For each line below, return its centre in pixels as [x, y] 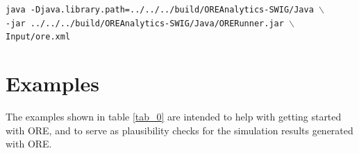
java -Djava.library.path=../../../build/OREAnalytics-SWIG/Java [160, 10]
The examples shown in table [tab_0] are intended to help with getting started [174, 117]
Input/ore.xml [38, 37]
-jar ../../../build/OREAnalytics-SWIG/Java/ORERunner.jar [145, 23]
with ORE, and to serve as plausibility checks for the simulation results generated [179, 130]
